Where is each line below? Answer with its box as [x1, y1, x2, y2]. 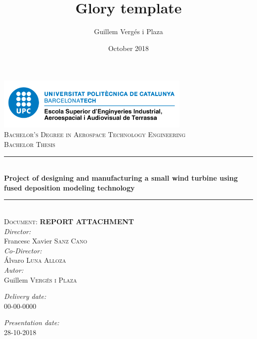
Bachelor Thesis [4, 139, 55, 149]
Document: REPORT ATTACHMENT [4, 216, 134, 226]
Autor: [4, 264, 24, 275]
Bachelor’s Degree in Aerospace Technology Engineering [4, 129, 186, 140]
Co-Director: [4, 245, 42, 255]
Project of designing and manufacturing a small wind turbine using [4, 173, 238, 183]
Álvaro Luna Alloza [4, 255, 66, 265]
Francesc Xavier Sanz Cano [4, 236, 87, 246]
